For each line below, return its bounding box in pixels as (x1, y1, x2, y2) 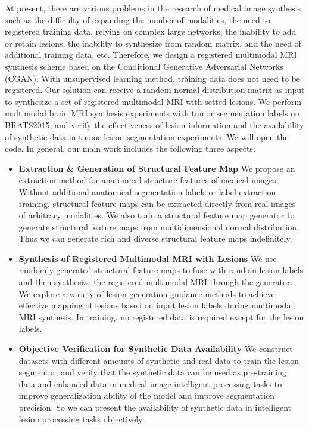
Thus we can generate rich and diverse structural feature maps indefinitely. (18, 232, 292, 245)
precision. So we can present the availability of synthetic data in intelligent (18, 401, 292, 413)
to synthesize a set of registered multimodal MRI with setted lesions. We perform (5, 95, 302, 107)
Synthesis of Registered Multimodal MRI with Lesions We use (18, 252, 277, 264)
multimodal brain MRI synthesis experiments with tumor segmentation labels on (5, 107, 300, 119)
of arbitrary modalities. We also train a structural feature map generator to (18, 209, 295, 221)
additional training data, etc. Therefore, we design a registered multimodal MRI (5, 48, 297, 61)
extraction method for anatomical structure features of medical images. (18, 174, 279, 186)
